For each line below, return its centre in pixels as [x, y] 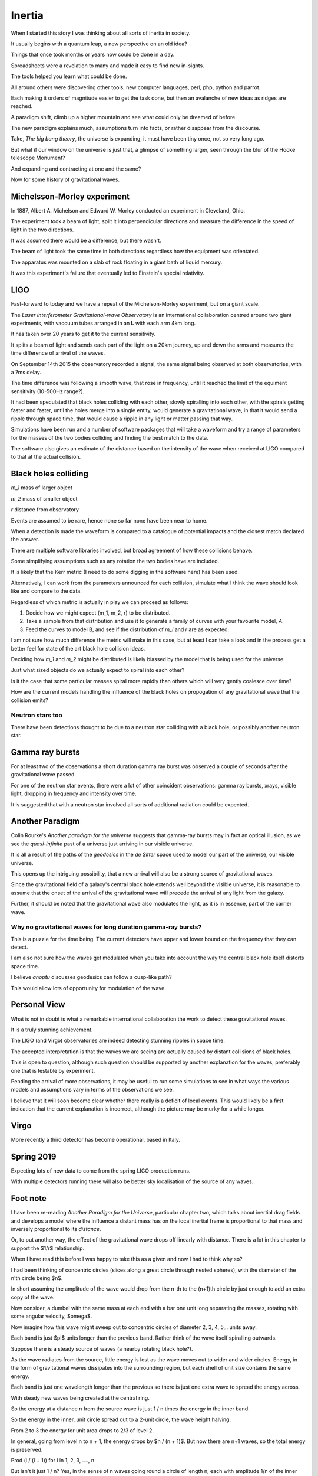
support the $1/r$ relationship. [48, 1248]
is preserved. [27, 1449]
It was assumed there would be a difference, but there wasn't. [86, 241]
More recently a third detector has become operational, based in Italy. [96, 1139]
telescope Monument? [38, 158]
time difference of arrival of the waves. [58, 353]
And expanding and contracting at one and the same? [76, 169]
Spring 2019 [34, 1156]
